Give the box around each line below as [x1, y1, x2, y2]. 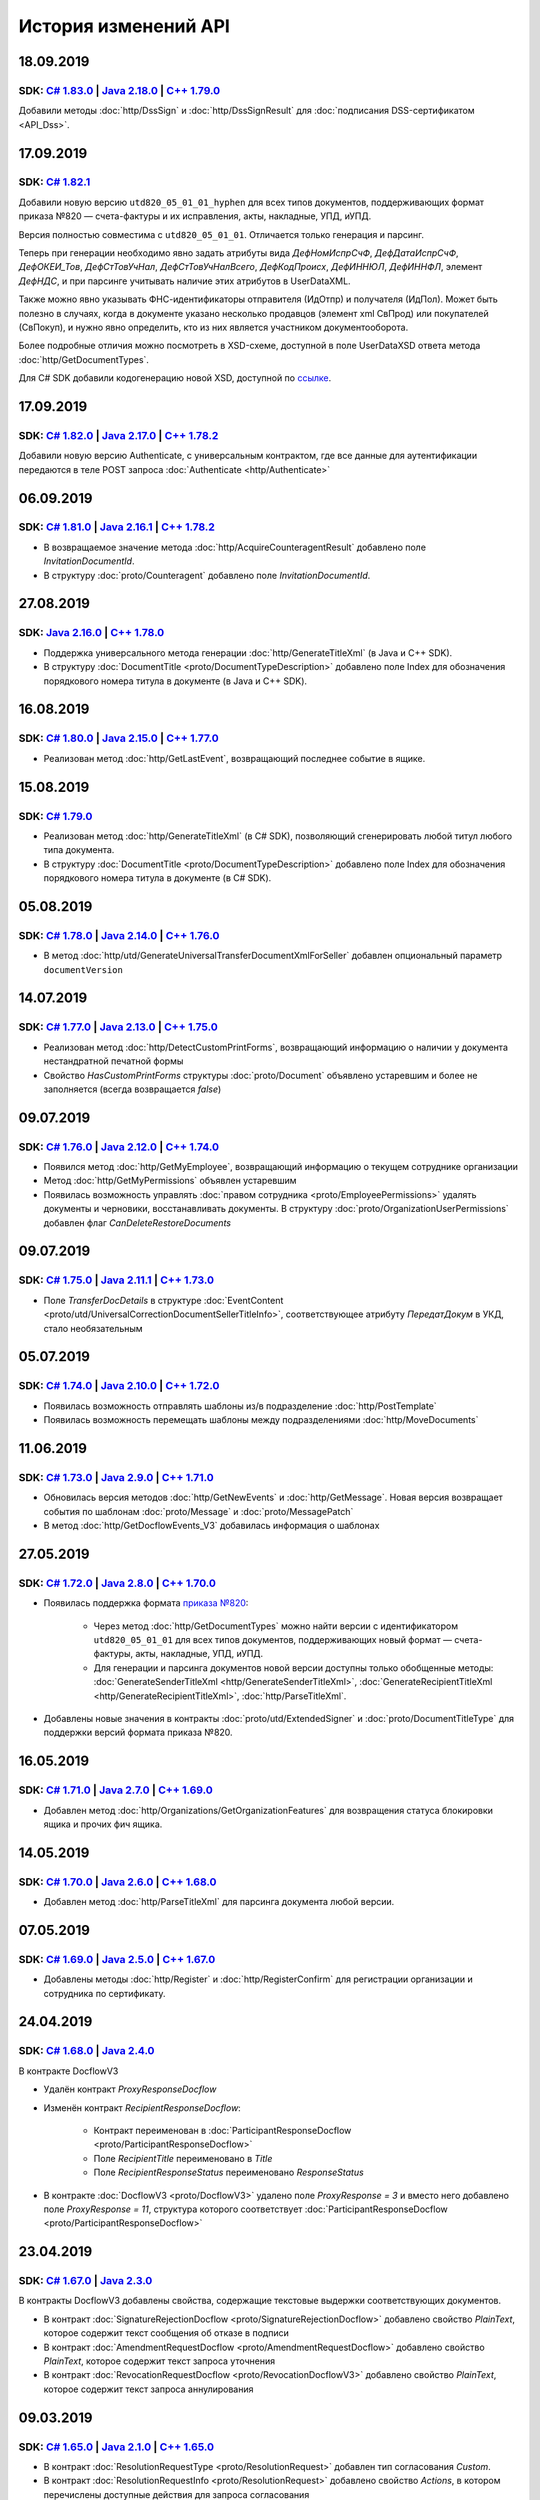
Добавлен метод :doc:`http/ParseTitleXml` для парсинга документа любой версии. [43, 1896, 395, 1908]
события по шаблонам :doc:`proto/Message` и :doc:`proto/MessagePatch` [43, 1505, 354, 1517]
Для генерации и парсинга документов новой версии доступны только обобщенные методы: [93, 1661, 494, 1674]
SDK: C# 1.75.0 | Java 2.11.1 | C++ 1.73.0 [18, 1273, 215, 1287]
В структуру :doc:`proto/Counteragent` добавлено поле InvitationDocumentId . [43, 569, 371, 581]
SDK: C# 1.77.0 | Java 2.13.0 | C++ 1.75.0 [18, 1020, 219, 1034]
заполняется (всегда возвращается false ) [43, 1083, 222, 1095]
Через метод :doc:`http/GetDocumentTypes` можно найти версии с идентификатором [93, 1620, 459, 1632]
